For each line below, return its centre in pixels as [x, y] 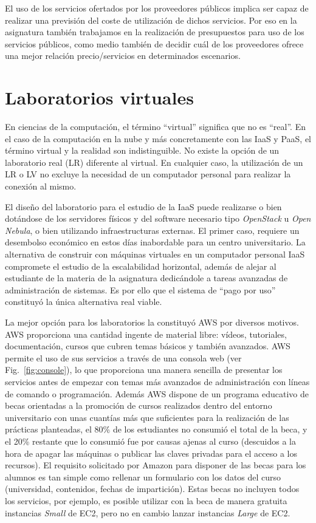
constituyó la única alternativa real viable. [84, 302]
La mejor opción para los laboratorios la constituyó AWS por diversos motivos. [152, 322]
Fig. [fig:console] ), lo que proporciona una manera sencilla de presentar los [144, 370]
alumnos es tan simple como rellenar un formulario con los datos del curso [143, 477]
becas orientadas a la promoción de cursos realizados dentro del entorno [139, 405]
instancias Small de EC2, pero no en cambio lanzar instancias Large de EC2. [148, 512]
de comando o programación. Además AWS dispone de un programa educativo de [157, 393]
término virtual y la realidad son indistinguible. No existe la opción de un [142, 150]
